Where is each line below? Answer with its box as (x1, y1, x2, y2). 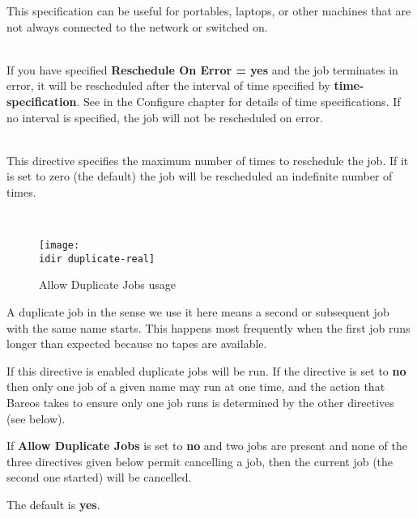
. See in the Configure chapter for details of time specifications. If (76, 92, 401, 109)
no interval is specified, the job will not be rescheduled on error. (6, 108, 323, 125)
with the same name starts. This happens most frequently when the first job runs (6, 319, 411, 336)
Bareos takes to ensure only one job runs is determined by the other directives (6, 394, 394, 410)
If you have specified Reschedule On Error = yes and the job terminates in (6, 61, 398, 78)
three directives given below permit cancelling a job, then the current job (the (6, 452, 394, 469)
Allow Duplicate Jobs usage (39, 276, 176, 293)
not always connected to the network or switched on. (6, 18, 268, 35)
